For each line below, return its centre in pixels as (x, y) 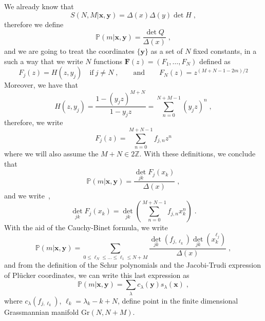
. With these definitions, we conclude (197, 154)
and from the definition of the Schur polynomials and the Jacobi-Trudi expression (132, 265)
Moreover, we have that (41, 85)
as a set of (167, 51)
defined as (215, 61)
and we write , (27, 195)
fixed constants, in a (225, 51)
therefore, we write (34, 122)
